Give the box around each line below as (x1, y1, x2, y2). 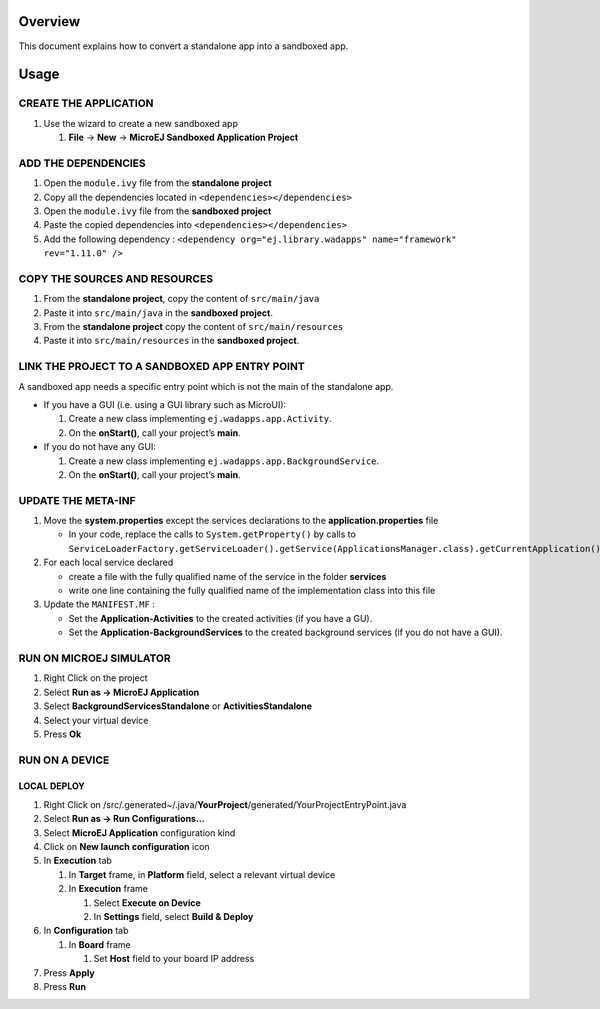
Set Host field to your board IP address (93, 953, 255, 965)
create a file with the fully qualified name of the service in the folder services (68, 570, 387, 582)
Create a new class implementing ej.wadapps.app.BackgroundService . (68, 455, 380, 467)
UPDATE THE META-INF (18, 493, 136, 507)
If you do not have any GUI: (43, 441, 157, 453)
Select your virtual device (43, 714, 149, 726)
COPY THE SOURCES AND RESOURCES (18, 271, 214, 285)
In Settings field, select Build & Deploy (93, 911, 254, 922)
